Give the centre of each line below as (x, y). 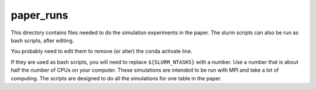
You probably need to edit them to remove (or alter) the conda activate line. (102, 51)
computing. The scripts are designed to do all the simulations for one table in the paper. (116, 78)
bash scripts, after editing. (42, 40)
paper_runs (39, 15)
